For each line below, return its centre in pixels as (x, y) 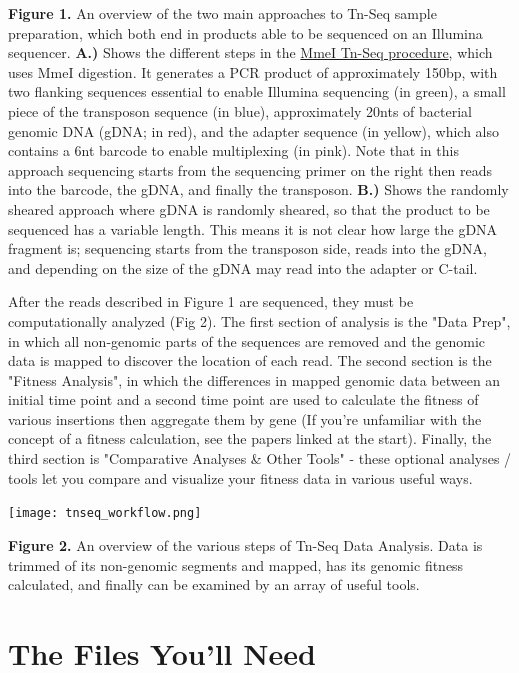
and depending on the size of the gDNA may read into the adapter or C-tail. (243, 267)
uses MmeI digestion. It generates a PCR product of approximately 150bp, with (253, 71)
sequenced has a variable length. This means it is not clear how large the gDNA (253, 228)
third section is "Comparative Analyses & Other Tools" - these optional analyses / (260, 458)
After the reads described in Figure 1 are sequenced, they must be (211, 301)
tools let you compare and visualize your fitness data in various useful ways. (240, 477)
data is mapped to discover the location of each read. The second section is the (250, 360)
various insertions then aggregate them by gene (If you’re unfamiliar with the (245, 418)
